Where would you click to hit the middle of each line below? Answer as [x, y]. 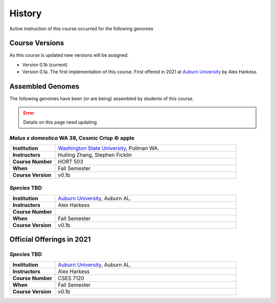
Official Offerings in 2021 [50, 239]
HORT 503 [71, 162]
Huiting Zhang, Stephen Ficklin [95, 155]
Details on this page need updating [60, 122]
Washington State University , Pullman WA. [109, 148]
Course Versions [37, 43]
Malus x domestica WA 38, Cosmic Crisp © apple [72, 138]
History [26, 13]
